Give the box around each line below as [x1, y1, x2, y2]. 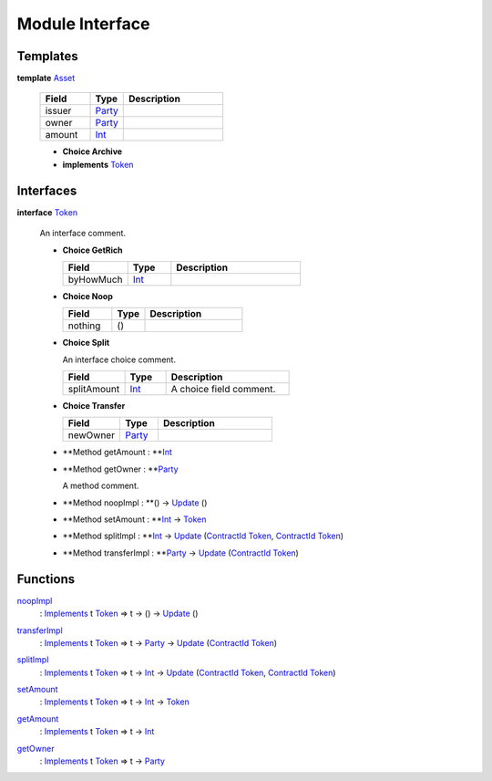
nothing [67, 319, 101, 332]
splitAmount [67, 383, 120, 396]
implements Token [62, 159, 134, 170]
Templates [16, 48, 78, 64]
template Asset [16, 73, 76, 84]
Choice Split [62, 338, 110, 349]
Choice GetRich [62, 245, 123, 255]
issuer [45, 105, 72, 118]
